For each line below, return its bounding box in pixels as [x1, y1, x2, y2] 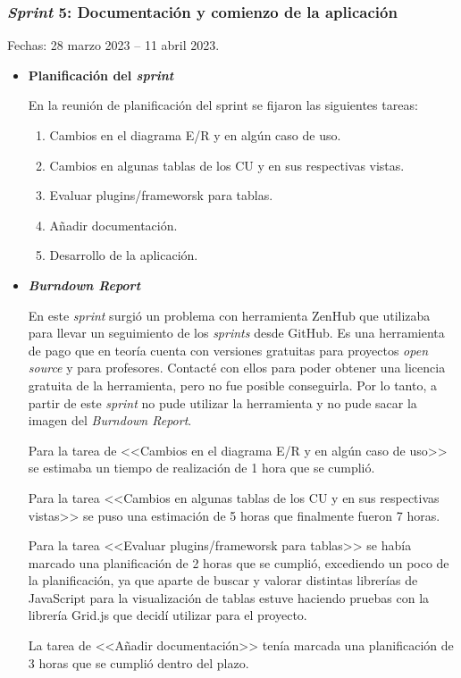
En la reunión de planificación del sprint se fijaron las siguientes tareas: [28, 96, 418, 114]
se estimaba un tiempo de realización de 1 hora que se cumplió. [28, 458, 375, 477]
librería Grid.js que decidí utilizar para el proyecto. [28, 606, 307, 624]
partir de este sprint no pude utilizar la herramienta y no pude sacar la [28, 393, 417, 412]
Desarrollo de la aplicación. [49, 246, 198, 264]
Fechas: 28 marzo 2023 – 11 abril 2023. [7, 36, 220, 54]
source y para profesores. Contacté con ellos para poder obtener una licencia [28, 358, 446, 377]
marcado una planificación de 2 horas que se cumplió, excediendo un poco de [28, 553, 449, 572]
